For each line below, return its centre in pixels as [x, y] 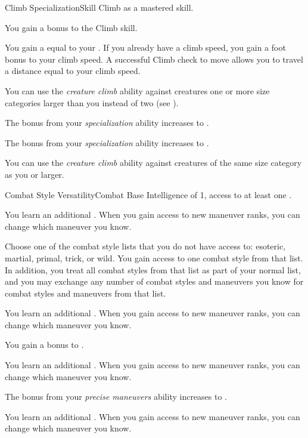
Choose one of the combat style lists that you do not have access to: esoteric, [145, 246]
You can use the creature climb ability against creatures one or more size [137, 90]
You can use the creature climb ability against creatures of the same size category [153, 163]
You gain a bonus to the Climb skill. [71, 27]
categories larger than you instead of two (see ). [92, 102]
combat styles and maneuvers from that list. [85, 293]
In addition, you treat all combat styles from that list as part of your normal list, [153, 269]
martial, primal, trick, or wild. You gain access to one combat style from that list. [154, 257]
